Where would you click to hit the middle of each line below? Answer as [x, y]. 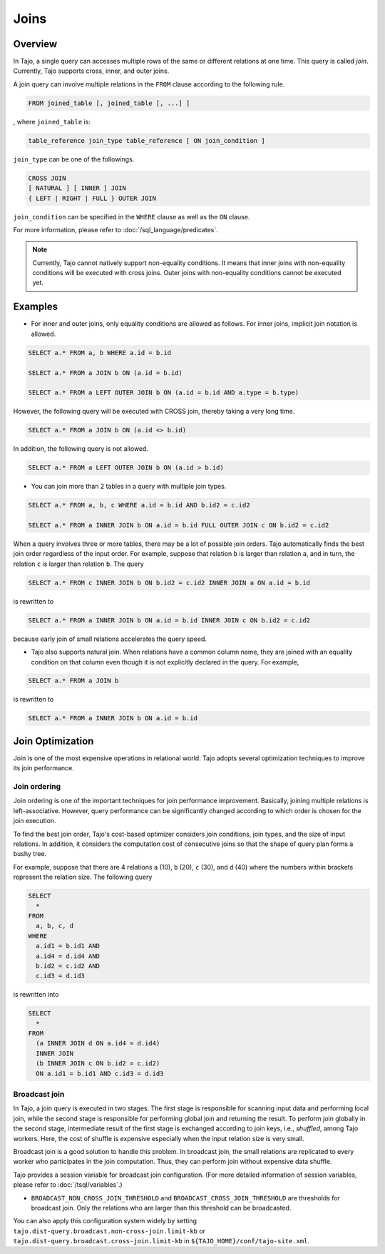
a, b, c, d [55, 926]
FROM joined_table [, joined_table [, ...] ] [109, 103]
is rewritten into [36, 995]
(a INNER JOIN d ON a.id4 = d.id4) [98, 1044]
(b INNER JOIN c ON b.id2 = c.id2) [98, 1064]
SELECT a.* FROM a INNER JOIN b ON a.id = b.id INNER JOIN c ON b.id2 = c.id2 [169, 620]
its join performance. [44, 768]
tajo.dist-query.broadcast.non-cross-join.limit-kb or [109, 1231]
